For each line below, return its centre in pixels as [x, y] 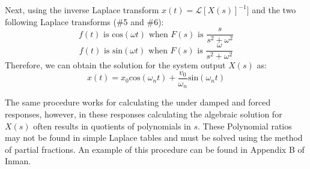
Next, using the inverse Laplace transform [82, 10]
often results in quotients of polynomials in [112, 126]
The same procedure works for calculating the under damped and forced [138, 102]
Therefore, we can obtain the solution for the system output [115, 65]
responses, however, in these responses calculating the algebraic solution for [144, 114]
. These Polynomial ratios [245, 126]
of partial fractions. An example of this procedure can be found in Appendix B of [155, 149]
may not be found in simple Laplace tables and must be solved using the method [154, 138]
